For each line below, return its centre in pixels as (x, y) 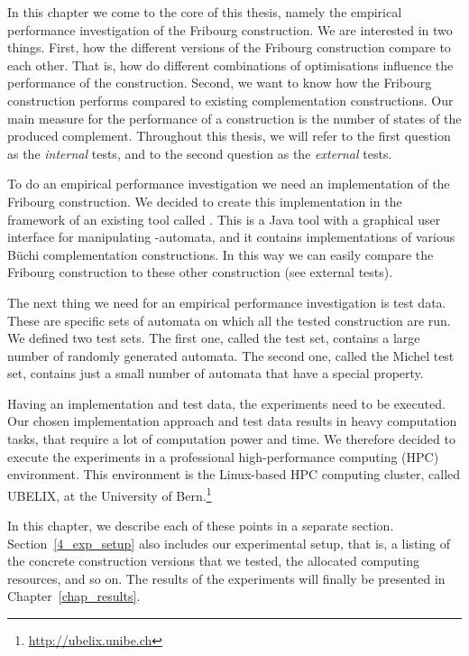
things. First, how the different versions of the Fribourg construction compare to (229, 47)
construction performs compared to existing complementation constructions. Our (230, 100)
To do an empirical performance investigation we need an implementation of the (229, 184)
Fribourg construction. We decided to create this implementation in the (205, 201)
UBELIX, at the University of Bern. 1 (110, 494)
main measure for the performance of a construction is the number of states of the (234, 118)
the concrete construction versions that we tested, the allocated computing (213, 561)
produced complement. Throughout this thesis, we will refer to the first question (229, 136)
